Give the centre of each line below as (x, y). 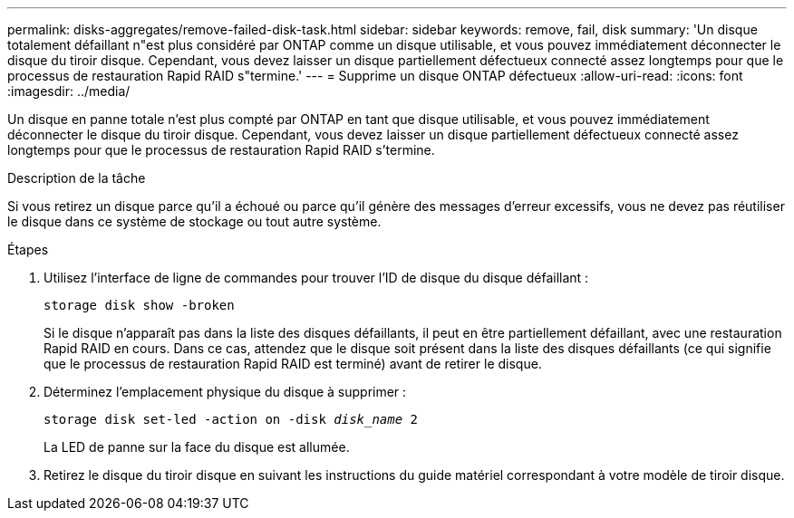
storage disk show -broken (139, 305)
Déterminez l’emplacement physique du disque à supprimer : (225, 392)
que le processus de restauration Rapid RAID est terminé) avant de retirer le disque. (293, 364)
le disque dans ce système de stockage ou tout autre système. (194, 221)
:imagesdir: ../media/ (69, 91)
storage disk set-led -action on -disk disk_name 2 (231, 419)
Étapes (28, 249)
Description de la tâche (77, 178)
